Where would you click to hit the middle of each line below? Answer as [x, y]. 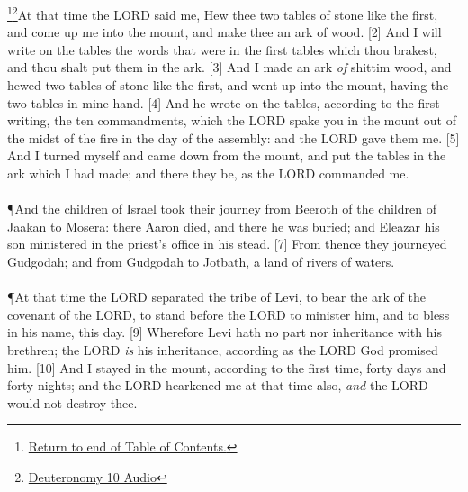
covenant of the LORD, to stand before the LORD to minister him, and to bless [229, 314]
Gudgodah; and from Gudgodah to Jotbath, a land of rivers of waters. [201, 261]
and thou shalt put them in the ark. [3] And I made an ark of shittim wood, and [229, 67]
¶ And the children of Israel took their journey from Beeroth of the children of [222, 209]
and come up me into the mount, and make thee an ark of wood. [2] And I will [225, 32]
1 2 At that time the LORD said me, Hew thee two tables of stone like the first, [223, 13]
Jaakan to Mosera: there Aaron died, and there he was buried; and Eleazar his [224, 226]
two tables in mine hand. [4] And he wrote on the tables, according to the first [224, 102]
